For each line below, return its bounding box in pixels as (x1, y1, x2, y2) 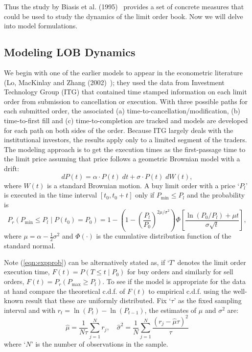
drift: (4, 163, 19, 173)
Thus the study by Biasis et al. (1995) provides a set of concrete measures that (4, 1, 244, 11)
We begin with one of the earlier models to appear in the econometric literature (4, 67, 243, 77)
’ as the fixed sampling (174, 295, 242, 306)
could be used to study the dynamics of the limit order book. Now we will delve (4, 11, 243, 21)
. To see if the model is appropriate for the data (102, 276, 246, 286)
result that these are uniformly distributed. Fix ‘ (25, 295, 171, 306)
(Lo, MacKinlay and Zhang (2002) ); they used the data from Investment (4, 77, 225, 87)
